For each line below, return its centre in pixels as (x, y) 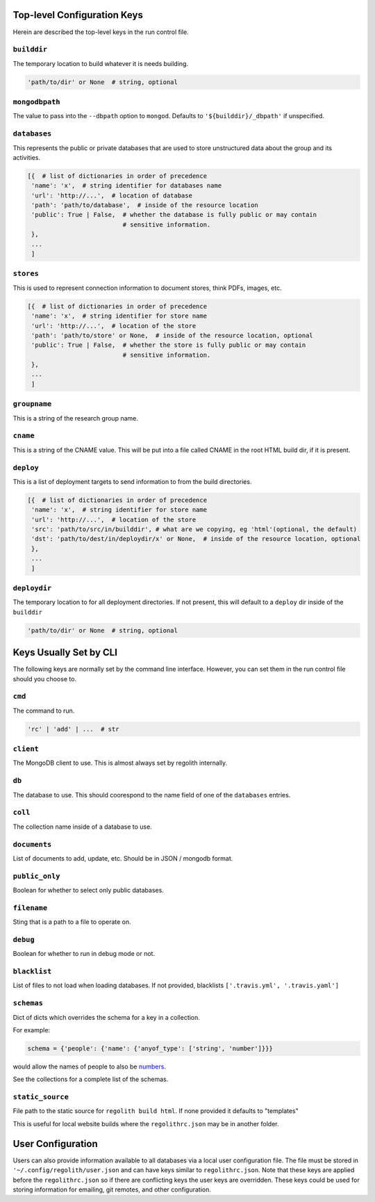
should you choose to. (44, 679)
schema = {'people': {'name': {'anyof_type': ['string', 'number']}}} (150, 1048)
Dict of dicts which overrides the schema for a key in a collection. (107, 1017)
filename (30, 908)
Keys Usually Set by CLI (65, 652)
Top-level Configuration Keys (78, 15)
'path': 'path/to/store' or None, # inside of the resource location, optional (173, 335)
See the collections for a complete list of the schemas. (91, 1079)
